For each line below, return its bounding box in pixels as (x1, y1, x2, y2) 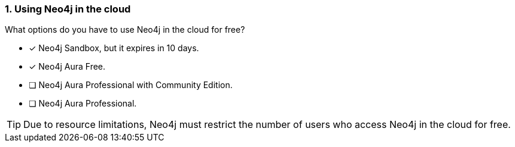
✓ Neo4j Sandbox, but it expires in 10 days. (29, 43, 199, 54)
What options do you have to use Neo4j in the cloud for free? (5, 24, 245, 35)
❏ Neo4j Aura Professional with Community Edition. (29, 80, 233, 90)
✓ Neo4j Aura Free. (29, 61, 106, 72)
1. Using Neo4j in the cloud (5, 3, 131, 15)
